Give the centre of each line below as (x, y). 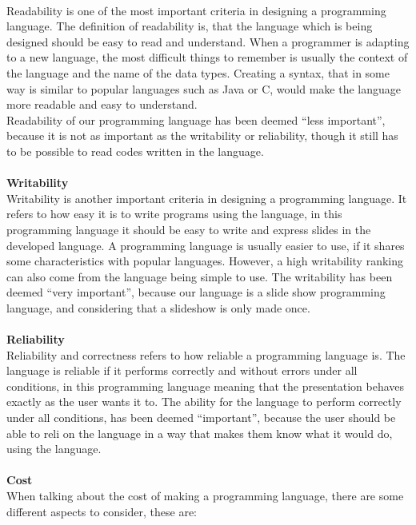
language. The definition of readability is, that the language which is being (190, 26)
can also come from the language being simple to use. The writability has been (200, 276)
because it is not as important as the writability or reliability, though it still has (202, 135)
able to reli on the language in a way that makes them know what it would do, (200, 433)
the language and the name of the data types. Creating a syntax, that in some (198, 72)
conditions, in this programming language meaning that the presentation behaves (206, 386)
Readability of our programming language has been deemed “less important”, (196, 119)
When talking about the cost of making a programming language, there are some (205, 495)
